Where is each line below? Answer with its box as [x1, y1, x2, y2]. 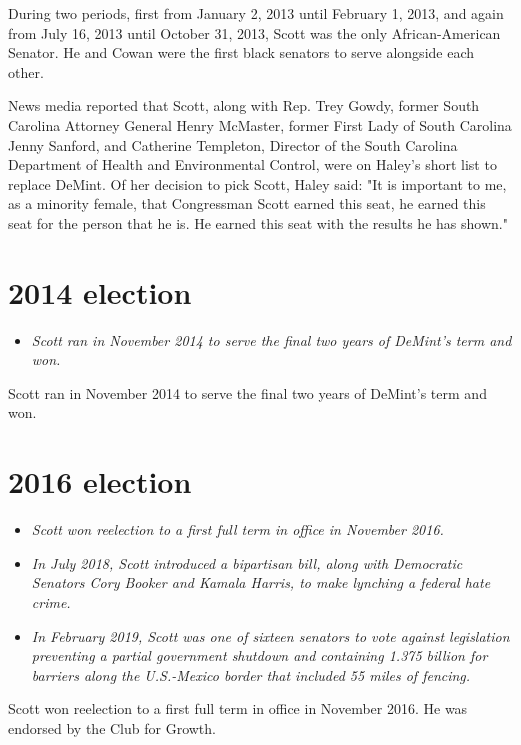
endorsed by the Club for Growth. [8, 717, 216, 738]
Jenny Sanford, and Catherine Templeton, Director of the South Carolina [8, 134, 458, 155]
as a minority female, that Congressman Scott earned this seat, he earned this [8, 193, 486, 214]
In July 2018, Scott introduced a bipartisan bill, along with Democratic [31, 552, 463, 573]
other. [8, 61, 44, 82]
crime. [31, 591, 71, 612]
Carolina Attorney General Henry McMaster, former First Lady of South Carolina [8, 114, 512, 135]
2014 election [8, 271, 192, 312]
